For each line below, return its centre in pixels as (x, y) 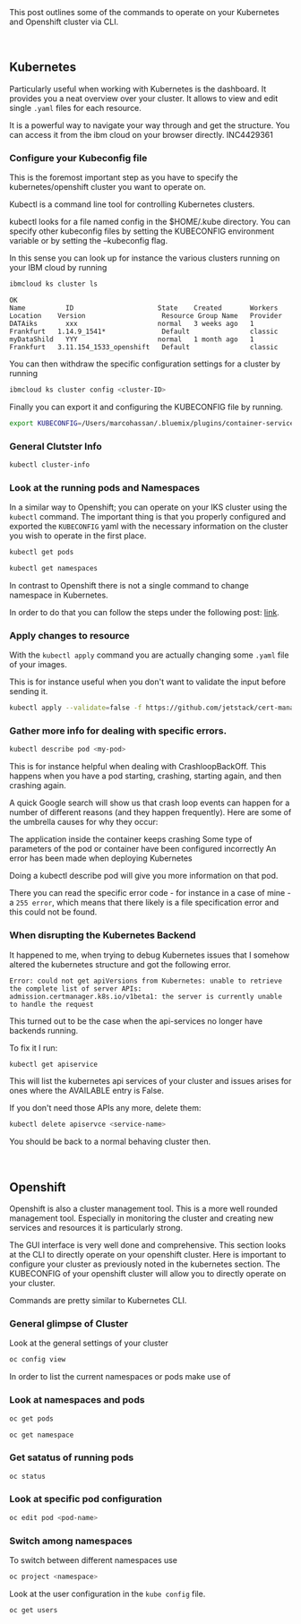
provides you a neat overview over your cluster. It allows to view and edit (144, 98)
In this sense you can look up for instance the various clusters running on (145, 258)
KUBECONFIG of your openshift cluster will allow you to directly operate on (148, 1274)
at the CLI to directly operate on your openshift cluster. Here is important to (148, 1255)
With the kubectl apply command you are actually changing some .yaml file (149, 655)
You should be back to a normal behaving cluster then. (110, 1142)
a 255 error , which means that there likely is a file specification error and (144, 903)
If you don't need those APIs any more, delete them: (105, 1108)
